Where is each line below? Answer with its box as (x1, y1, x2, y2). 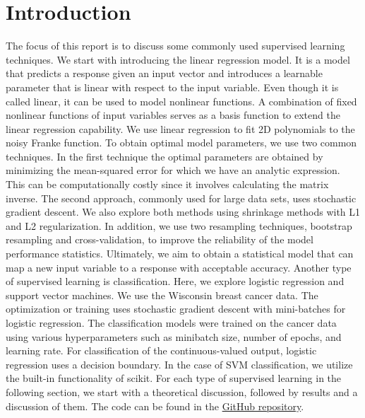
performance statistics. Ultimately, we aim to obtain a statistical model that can (6, 246, 354, 261)
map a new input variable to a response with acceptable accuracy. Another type (6, 260, 352, 274)
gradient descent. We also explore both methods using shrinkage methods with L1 (6, 204, 361, 219)
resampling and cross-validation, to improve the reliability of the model (6, 232, 313, 247)
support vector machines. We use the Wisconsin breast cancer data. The (6, 287, 318, 302)
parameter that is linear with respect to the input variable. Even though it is (6, 79, 339, 94)
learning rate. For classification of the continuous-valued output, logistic (6, 343, 317, 358)
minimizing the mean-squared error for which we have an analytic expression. (6, 163, 340, 178)
